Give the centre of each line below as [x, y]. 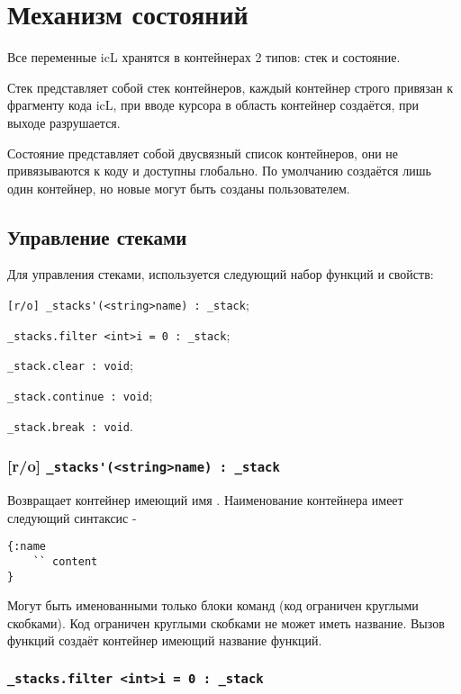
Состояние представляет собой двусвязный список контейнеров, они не [203, 153]
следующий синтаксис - [72, 517]
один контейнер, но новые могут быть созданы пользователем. [179, 188]
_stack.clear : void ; [70, 365]
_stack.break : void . [70, 425]
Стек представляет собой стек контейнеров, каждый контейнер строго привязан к [230, 87]
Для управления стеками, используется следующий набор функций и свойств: [221, 274]
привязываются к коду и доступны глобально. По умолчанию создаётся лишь [219, 171]
